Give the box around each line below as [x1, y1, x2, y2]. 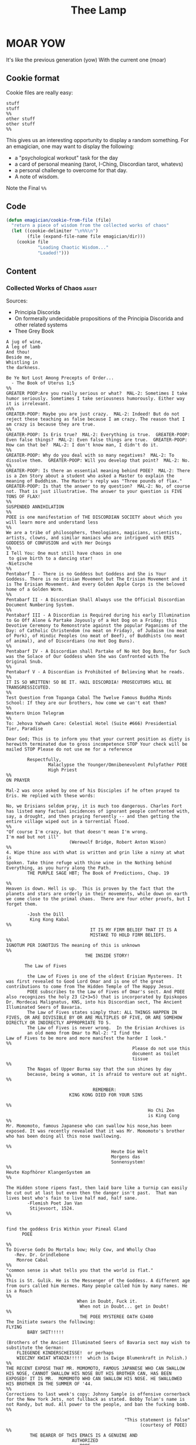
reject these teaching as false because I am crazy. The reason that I [6, 416, 185, 422]
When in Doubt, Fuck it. [77, 1298, 138, 1305]
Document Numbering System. [6, 602, 75, 608]
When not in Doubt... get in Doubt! [79, 1304, 169, 1309]
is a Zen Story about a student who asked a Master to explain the [6, 473, 175, 479]
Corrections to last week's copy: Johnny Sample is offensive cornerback [6, 1391, 191, 1397]
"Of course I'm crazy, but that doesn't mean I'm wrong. [6, 829, 148, 835]
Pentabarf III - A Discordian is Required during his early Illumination [6, 613, 191, 618]
